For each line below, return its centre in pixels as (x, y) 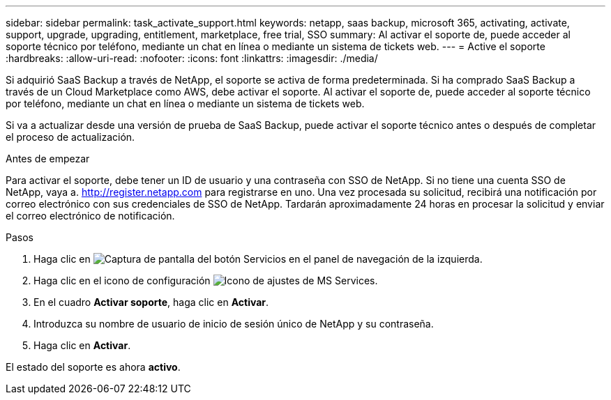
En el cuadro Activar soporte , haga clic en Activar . (151, 302)
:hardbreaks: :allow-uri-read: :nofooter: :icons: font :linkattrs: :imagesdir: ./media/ (192, 58)
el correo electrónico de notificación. (90, 216)
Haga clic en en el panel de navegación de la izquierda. (258, 259)
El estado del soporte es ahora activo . (93, 367)
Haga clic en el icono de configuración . (206, 280)
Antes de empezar (48, 159)
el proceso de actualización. (70, 137)
